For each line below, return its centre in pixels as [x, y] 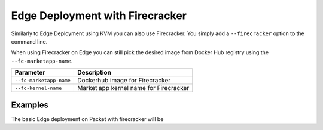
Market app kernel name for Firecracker [133, 88]
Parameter [30, 73]
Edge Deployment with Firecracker [99, 16]
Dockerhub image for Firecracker [124, 81]
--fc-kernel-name [38, 88]
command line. [29, 41]
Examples [30, 105]
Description [94, 73]
